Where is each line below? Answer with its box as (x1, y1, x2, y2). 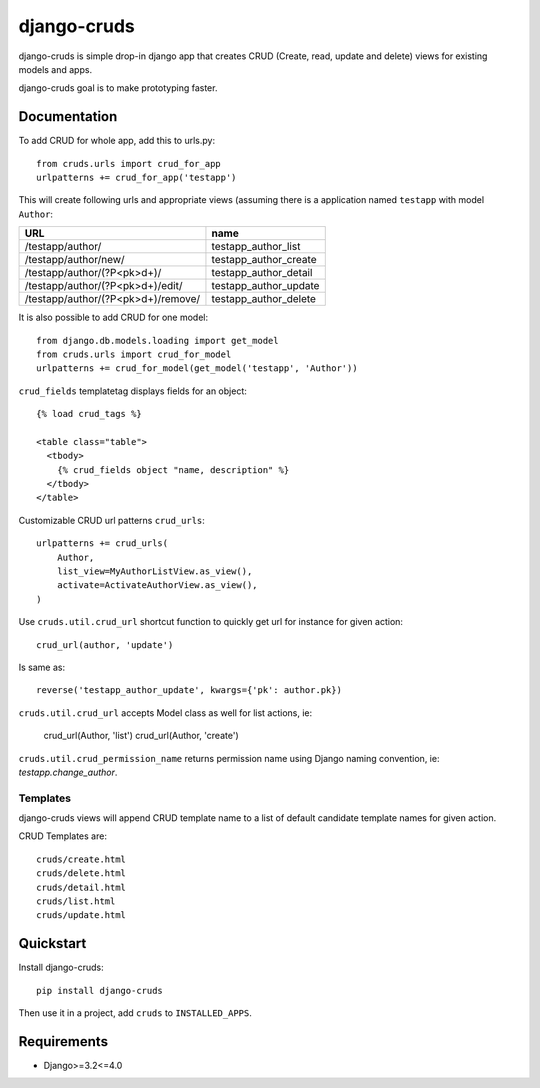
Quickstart (18, 935, 87, 952)
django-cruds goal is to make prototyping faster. (18, 82, 218, 94)
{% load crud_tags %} (36, 408, 142, 420)
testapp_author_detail (211, 266, 313, 280)
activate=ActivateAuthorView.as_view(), (56, 580, 259, 591)
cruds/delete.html (36, 868, 127, 879)
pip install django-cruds (36, 985, 164, 996)
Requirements (18, 1033, 109, 1050)
